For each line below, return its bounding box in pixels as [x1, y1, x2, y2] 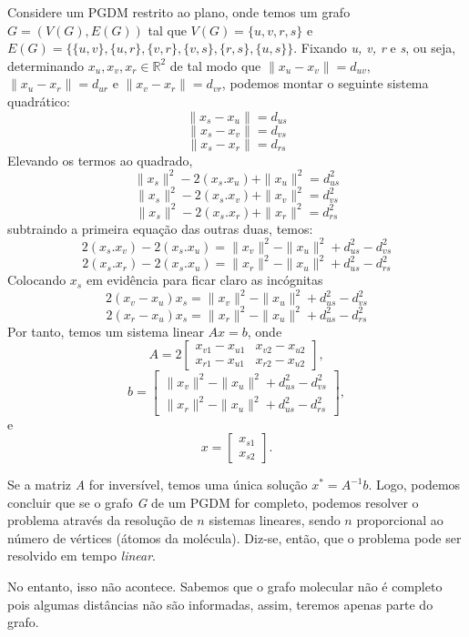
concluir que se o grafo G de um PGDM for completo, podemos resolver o [7, 492, 419, 511]
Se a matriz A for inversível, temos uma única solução [7, 475, 308, 494]
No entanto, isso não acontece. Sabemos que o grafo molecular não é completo [7, 577, 443, 596]
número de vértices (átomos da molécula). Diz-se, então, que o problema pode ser [7, 528, 462, 547]
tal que [148, 20, 187, 39]
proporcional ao [356, 511, 444, 530]
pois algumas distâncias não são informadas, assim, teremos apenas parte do [7, 594, 433, 613]
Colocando [7, 270, 66, 289]
